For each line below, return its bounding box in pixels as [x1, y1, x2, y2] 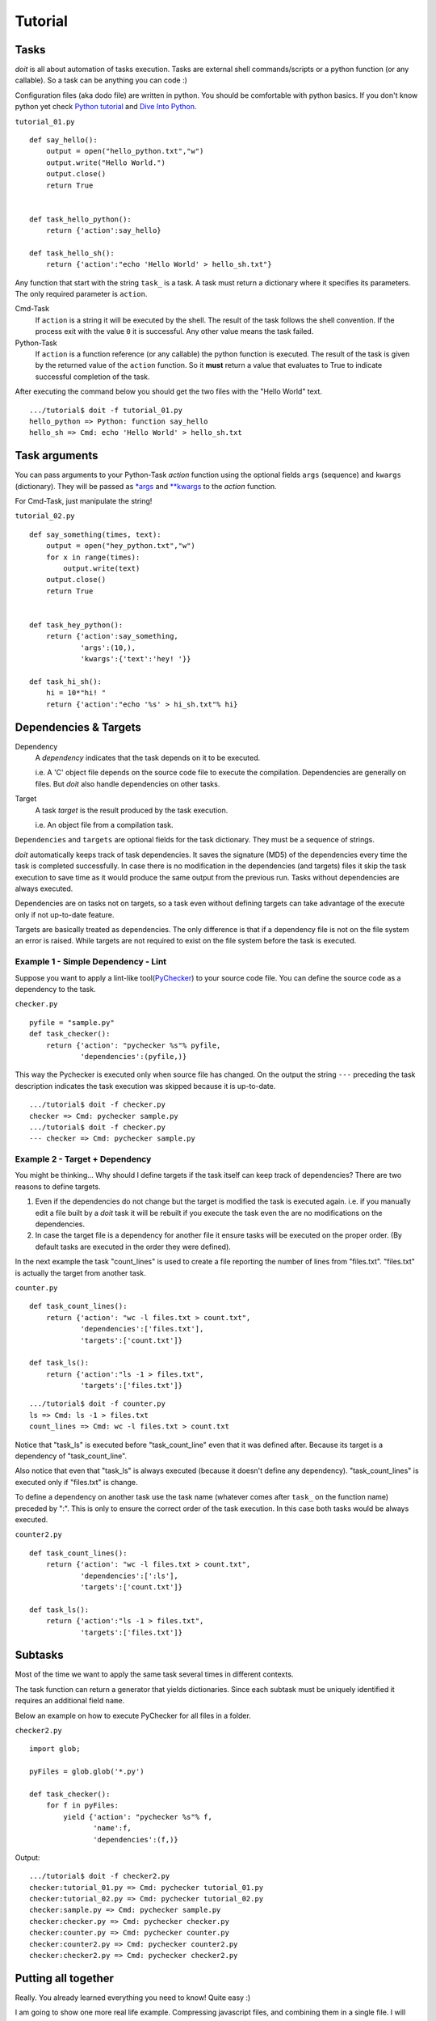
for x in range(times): [45, 552, 140, 562]
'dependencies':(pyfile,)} [80, 1052, 187, 1061]
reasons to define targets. [15, 1181, 101, 1192]
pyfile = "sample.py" [29, 1018, 115, 1027]
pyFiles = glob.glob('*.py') [29, 1767, 145, 1776]
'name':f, [93, 1824, 132, 1833]
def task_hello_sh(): [29, 248, 115, 258]
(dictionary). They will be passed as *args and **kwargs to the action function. [15, 481, 278, 491]
